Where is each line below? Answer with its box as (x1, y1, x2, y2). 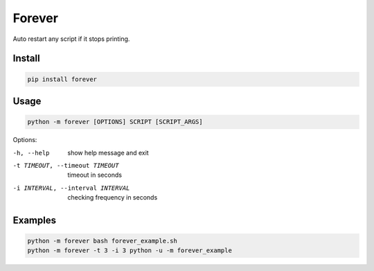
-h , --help (12, 149, 50, 157)
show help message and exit (67, 148, 149, 157)
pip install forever (27, 75, 97, 83)
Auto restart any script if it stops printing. (12, 35, 130, 43)
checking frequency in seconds (67, 193, 158, 202)
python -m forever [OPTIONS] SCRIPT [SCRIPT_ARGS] (27, 118, 204, 126)
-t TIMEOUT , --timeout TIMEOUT (12, 161, 119, 169)
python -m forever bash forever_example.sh (27, 237, 178, 245)
